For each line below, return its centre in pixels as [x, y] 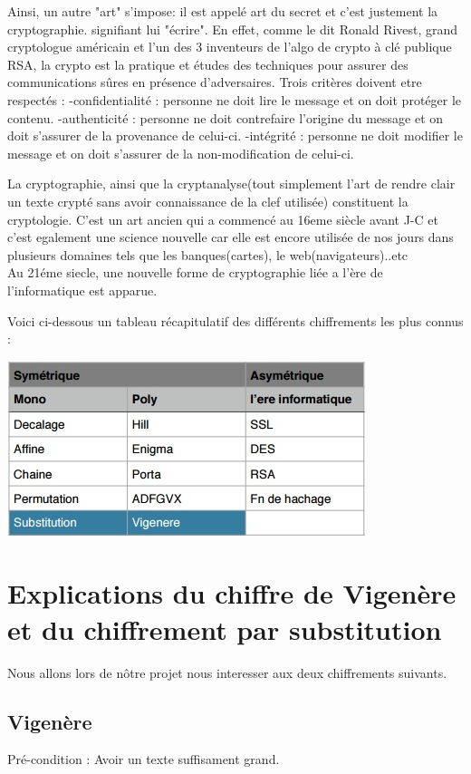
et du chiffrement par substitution [225, 629]
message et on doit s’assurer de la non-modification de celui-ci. [181, 153]
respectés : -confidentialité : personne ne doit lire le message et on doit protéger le [235, 99]
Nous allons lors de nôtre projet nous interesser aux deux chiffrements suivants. [227, 672]
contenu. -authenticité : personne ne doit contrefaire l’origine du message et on [226, 117]
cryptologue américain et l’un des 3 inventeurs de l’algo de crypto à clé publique [230, 47]
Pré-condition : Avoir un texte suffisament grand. [144, 759]
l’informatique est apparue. [82, 290]
